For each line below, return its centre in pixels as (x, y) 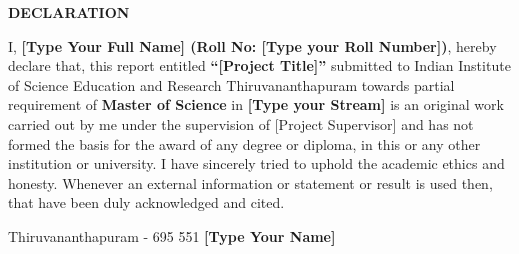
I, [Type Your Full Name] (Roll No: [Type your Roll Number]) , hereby (252, 45)
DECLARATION (69, 12)
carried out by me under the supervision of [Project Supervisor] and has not (241, 123)
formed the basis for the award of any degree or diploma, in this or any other (244, 143)
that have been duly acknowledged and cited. (146, 202)
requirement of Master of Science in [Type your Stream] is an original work (256, 104)
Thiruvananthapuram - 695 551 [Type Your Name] (172, 235)
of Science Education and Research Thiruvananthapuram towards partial (231, 84)
